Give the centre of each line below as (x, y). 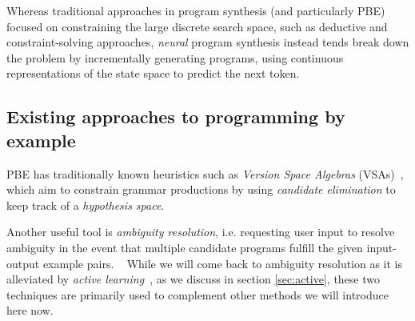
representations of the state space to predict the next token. (153, 73)
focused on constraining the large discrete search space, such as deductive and (197, 26)
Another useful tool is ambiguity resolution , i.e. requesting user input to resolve (201, 232)
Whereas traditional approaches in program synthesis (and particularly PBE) (196, 10)
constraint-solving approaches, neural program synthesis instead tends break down (208, 42)
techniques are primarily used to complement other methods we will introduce (198, 294)
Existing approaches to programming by (176, 116)
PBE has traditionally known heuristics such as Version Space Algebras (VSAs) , (205, 173)
